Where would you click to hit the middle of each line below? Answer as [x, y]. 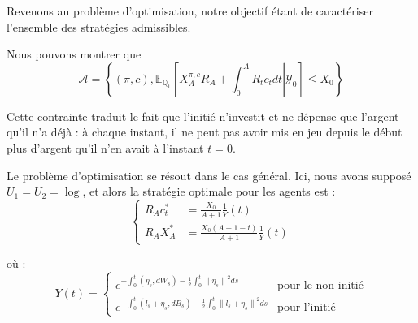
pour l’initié [307, 308]
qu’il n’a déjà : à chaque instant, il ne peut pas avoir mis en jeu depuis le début [205, 132]
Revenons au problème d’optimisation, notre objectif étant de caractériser [190, 11]
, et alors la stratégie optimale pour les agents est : [209, 191]
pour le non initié [320, 285]
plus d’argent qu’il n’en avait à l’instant [105, 147]
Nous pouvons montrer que [74, 54]
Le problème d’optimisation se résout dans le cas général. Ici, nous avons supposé [209, 175]
